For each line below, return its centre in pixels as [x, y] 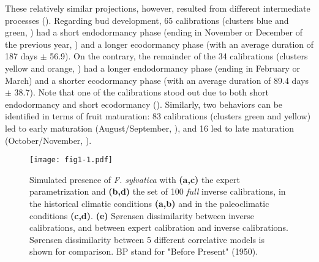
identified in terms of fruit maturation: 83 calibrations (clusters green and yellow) [158, 116]
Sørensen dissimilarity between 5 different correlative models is [147, 239]
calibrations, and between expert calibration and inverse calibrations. [159, 227]
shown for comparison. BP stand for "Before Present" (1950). [144, 251]
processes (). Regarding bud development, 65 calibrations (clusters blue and [147, 20]
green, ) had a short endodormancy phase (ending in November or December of [154, 32]
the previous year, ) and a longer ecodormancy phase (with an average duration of [159, 44]
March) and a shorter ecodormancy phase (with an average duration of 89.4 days [157, 80]
